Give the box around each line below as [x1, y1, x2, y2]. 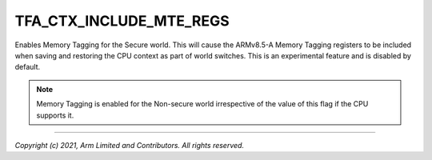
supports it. [36, 110, 74, 120]
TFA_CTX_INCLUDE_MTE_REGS [14, 12, 230, 30]
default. [14, 62, 41, 72]
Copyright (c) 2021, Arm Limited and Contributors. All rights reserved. [14, 140, 244, 150]
